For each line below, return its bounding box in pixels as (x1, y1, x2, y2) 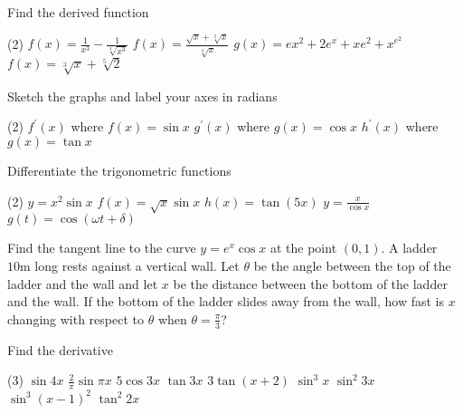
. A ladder (381, 238, 438, 257)
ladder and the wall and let (7, 274, 158, 293)
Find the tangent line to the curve (7, 238, 196, 257)
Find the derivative (7, 340, 113, 359)
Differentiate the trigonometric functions (7, 160, 231, 179)
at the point (269, 238, 337, 257)
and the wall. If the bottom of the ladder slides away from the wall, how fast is (7, 292, 444, 311)
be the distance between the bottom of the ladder (173, 274, 448, 293)
